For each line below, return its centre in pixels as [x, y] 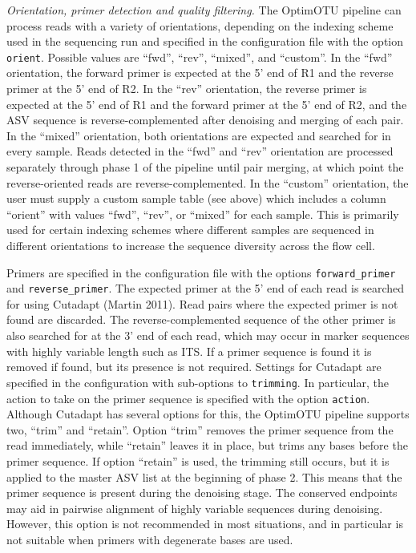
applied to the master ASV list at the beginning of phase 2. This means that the [204, 476]
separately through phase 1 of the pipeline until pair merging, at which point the [205, 167]
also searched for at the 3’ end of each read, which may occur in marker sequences [208, 335]
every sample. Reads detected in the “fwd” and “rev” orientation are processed [200, 151]
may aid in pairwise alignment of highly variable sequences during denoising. [195, 508]
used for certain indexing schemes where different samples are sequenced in [190, 230]
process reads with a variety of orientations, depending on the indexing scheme [200, 25]
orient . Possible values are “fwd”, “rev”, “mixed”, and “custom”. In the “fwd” [200, 57]
